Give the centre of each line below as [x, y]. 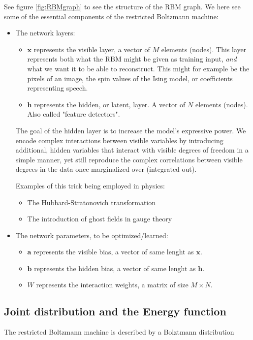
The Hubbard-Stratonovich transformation [92, 202]
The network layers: [45, 33]
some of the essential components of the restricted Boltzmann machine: [111, 16]
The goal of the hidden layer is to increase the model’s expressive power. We [131, 130]
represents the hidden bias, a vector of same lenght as [115, 268]
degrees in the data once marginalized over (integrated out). [106, 169]
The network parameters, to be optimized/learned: [92, 235]
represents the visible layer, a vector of [92, 49]
